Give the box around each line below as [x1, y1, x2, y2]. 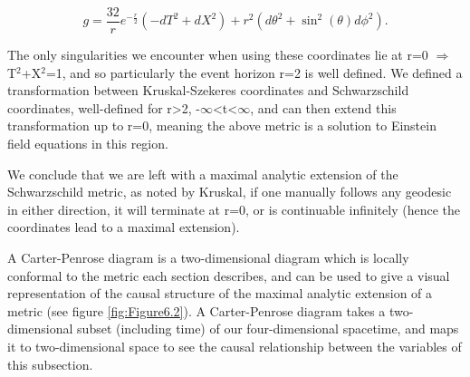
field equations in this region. [7, 134, 168, 153]
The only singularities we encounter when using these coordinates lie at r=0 [7, 45, 428, 64]
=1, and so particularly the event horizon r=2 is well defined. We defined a [45, 63, 463, 82]
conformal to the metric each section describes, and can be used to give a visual [7, 266, 450, 285]
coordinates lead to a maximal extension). [7, 217, 240, 237]
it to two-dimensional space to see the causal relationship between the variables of [7, 336, 462, 355]
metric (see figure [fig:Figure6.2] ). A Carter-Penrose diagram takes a [7, 301, 386, 320]
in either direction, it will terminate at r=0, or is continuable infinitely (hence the [7, 199, 461, 218]
